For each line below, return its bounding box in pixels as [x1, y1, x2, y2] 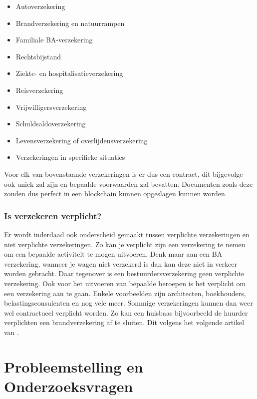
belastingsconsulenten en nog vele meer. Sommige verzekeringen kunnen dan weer [4, 298, 253, 308]
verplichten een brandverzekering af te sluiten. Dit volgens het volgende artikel [4, 317, 245, 328]
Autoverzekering [15, 1, 65, 11]
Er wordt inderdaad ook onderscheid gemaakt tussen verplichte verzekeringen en [4, 229, 250, 239]
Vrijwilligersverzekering [15, 101, 87, 112]
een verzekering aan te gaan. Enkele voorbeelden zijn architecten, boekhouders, [4, 288, 246, 298]
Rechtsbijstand [15, 51, 61, 61]
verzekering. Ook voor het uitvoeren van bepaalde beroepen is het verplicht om [4, 278, 246, 288]
